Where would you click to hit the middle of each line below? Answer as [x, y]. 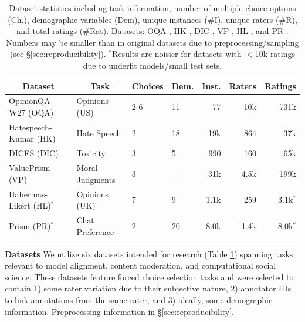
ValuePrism [30, 168]
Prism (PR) [30, 225]
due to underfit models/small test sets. [152, 65]
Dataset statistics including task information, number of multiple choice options [152, 8]
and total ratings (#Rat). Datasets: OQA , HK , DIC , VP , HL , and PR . [152, 31]
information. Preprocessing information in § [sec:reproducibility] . [119, 311]
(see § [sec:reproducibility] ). [58, 54]
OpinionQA [30, 101]
